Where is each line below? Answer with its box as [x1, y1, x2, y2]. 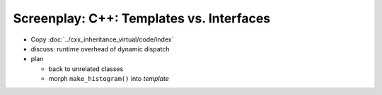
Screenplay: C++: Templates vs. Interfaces [13, 11, 271, 26]
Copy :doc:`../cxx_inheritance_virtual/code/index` [30, 35, 174, 44]
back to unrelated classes [48, 64, 124, 73]
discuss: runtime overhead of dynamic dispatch [30, 44, 170, 53]
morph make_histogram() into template [48, 75, 170, 83]
